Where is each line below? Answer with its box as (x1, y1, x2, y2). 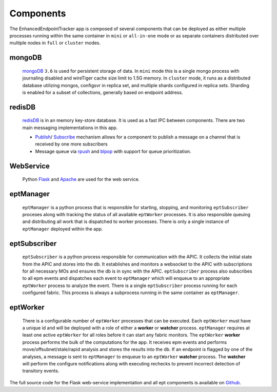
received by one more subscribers (35, 141, 108, 147)
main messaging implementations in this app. (22, 125, 118, 131)
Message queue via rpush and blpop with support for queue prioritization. (35, 148, 192, 154)
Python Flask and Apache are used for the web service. (22, 176, 140, 182)
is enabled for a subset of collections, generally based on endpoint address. (22, 89, 183, 95)
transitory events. (22, 368, 60, 374)
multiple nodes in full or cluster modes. (9, 40, 101, 46)
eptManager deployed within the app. (22, 225, 103, 232)
